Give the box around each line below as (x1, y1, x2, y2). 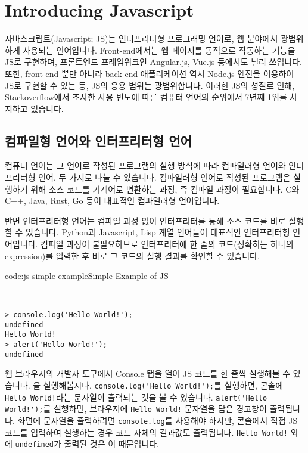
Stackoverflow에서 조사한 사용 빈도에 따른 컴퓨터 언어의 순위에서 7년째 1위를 (5, 91, 287, 103)
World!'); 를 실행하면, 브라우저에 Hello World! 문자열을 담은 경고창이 (5, 402, 267, 415)
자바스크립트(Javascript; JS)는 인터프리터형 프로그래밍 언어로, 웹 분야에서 (5, 32, 278, 45)
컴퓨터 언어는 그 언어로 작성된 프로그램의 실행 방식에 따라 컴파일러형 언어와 (5, 159, 286, 172)
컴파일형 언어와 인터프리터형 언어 (5, 131, 192, 150)
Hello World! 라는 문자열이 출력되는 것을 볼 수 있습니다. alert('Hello (5, 390, 267, 403)
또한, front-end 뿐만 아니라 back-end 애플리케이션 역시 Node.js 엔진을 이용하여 (5, 67, 294, 79)
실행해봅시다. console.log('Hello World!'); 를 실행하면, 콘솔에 (43, 379, 284, 392)
